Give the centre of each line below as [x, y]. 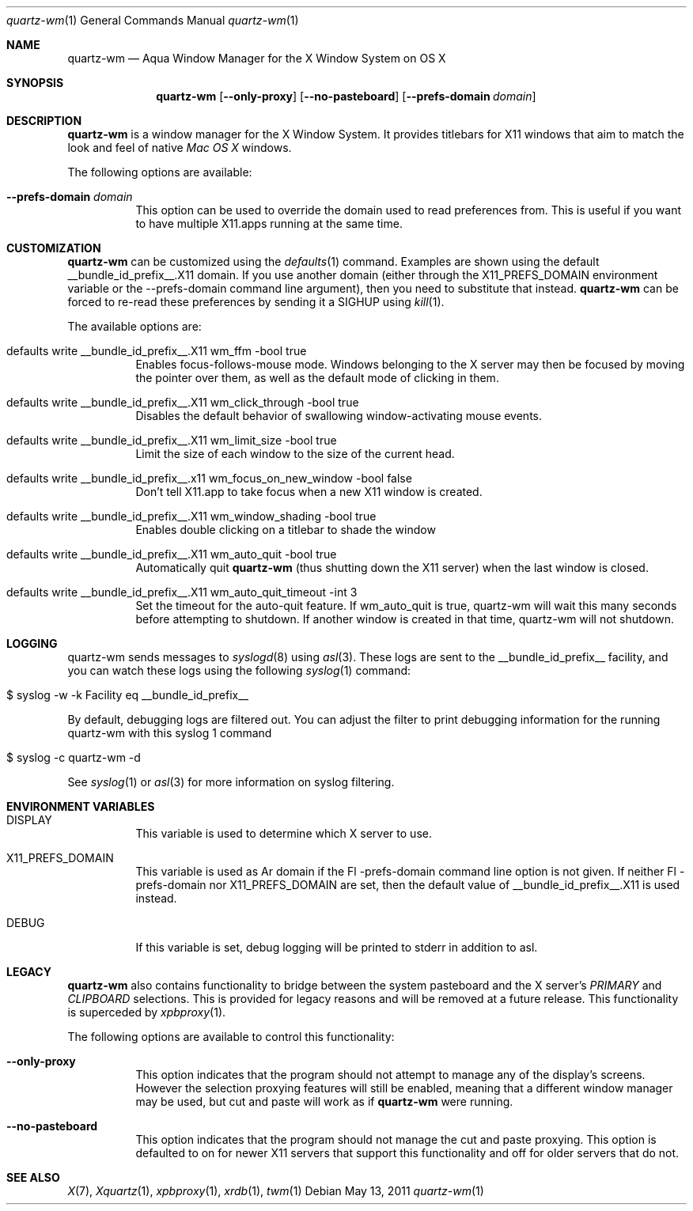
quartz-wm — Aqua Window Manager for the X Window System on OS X [257, 58]
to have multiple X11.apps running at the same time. [269, 223]
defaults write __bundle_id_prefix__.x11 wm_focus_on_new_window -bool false [209, 478]
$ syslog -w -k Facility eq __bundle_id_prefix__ [127, 695]
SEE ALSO [33, 1177]
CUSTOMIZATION [54, 248]
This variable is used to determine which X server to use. [284, 833]
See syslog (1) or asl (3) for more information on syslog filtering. [231, 782]
